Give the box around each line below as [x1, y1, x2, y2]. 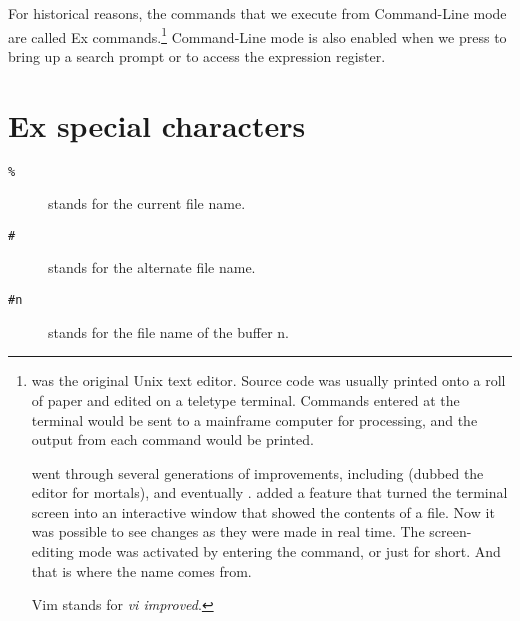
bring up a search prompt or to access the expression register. [8, 45, 386, 66]
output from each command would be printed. [31, 429, 314, 450]
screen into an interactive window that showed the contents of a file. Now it [31, 501, 495, 522]
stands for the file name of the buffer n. [48, 321, 289, 342]
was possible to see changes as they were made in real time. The [31, 521, 425, 542]
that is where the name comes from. [31, 560, 252, 581]
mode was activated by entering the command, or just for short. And [78, 541, 501, 562]
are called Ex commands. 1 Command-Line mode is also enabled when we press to [8, 23, 507, 47]
